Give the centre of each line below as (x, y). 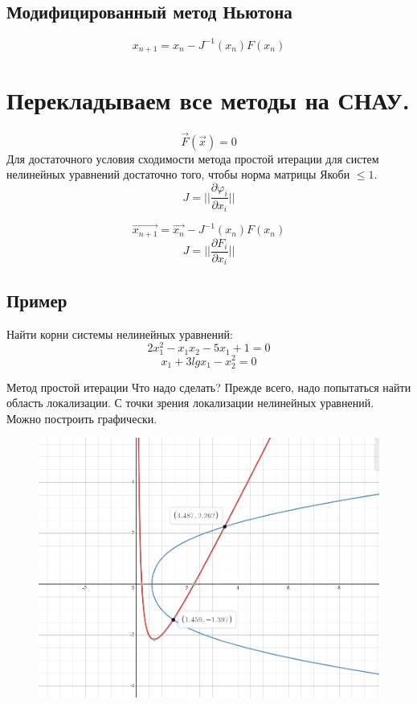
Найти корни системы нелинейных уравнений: (120, 333)
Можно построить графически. (82, 418)
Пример (37, 300)
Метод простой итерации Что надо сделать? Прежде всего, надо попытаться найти (209, 387)
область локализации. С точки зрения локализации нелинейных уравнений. (190, 403)
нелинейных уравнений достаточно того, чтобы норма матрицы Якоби (178, 174)
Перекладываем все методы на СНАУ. (208, 100)
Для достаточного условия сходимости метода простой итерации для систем (193, 158)
